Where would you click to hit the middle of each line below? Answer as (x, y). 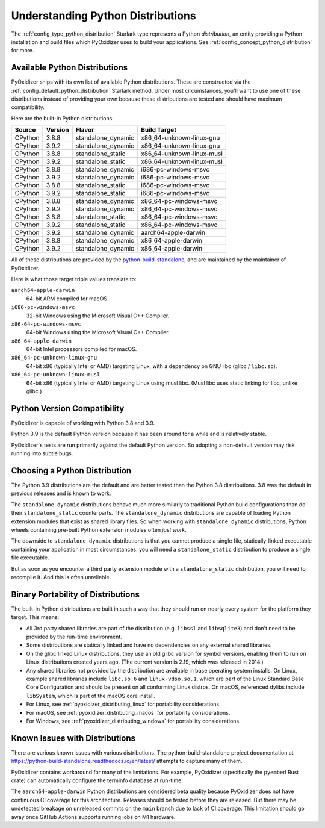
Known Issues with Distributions (73, 738)
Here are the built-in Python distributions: (62, 118)
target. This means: (35, 617)
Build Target (159, 130)
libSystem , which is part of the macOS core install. (91, 696)
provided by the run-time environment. (74, 637)
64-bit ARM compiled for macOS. (67, 299)
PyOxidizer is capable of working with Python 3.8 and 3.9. (83, 423)
